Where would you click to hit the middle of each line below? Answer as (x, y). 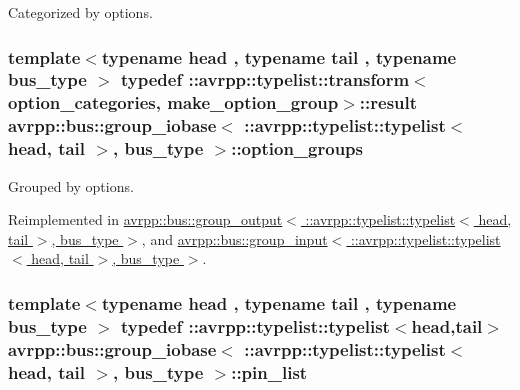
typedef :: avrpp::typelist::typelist (255, 325)
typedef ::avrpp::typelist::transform (265, 79)
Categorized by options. (80, 12)
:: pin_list (269, 371)
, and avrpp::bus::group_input (234, 238)
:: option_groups (297, 148)
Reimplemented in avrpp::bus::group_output (145, 219)
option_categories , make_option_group (173, 102)
